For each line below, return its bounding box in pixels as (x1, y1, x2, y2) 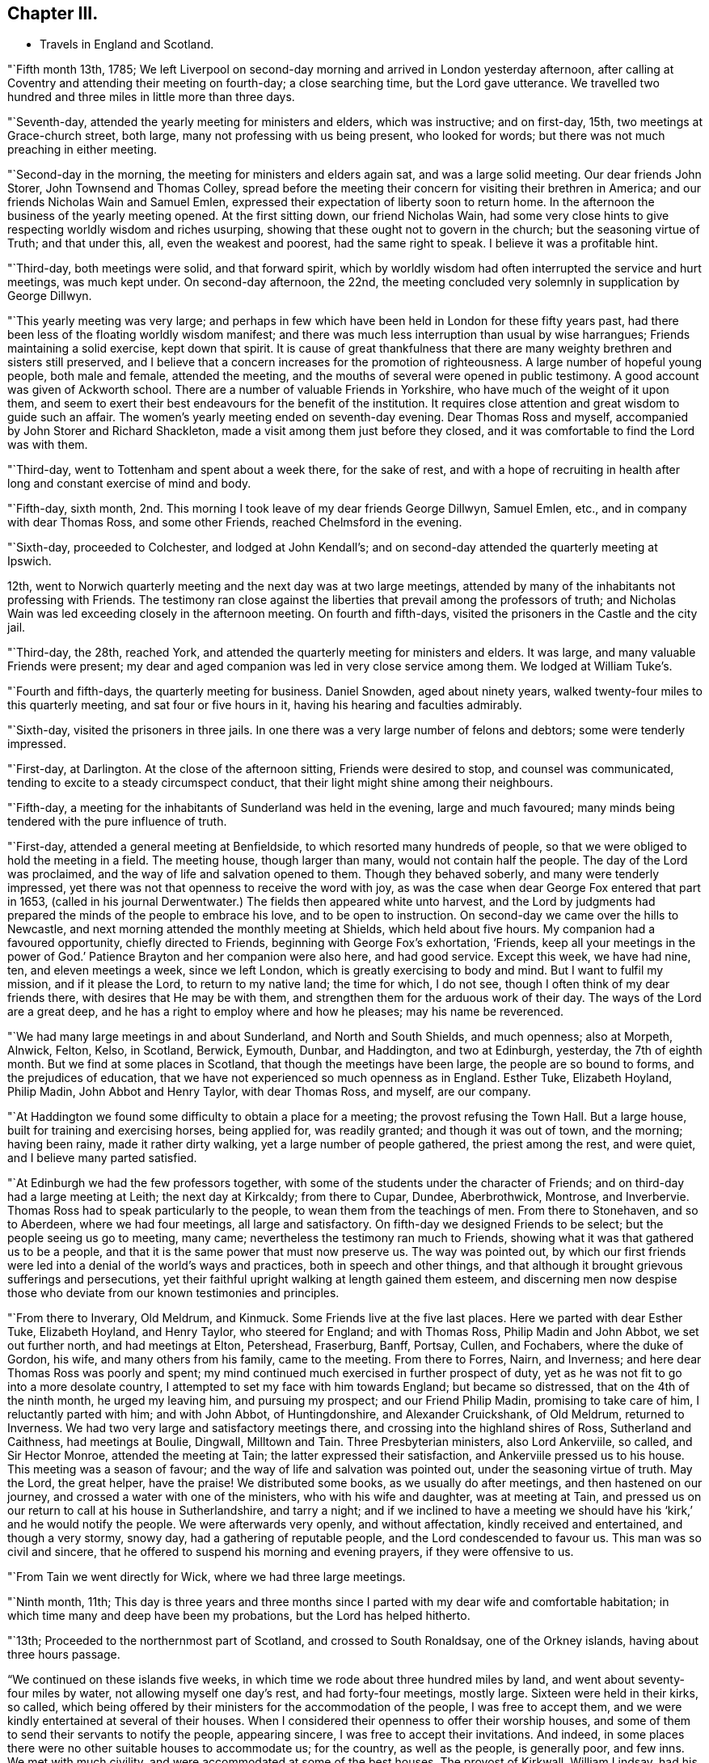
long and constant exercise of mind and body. (7, 476, 251, 491)
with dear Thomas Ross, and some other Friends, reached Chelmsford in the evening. (7, 515, 462, 530)
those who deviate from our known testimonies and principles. (7, 1286, 340, 1300)
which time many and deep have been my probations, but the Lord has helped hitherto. (7, 1609, 471, 1623)
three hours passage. (7, 1647, 120, 1662)
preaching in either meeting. (7, 142, 158, 157)
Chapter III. (7, 3, 99, 23)
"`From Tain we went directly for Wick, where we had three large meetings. (7, 1570, 406, 1584)
